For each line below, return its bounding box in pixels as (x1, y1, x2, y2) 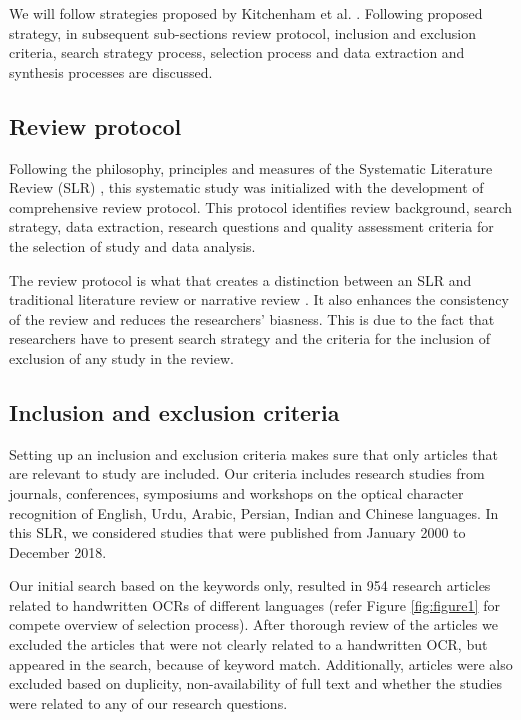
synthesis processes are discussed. (9, 61, 213, 82)
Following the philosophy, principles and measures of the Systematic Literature (9, 157, 493, 178)
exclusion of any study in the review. (9, 347, 234, 368)
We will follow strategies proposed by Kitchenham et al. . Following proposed (9, 3, 483, 23)
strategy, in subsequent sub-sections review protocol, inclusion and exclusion (9, 22, 477, 43)
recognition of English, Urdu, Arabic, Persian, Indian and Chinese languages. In (9, 502, 499, 523)
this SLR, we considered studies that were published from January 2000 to (9, 522, 466, 543)
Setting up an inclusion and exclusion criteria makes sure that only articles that (9, 443, 499, 464)
